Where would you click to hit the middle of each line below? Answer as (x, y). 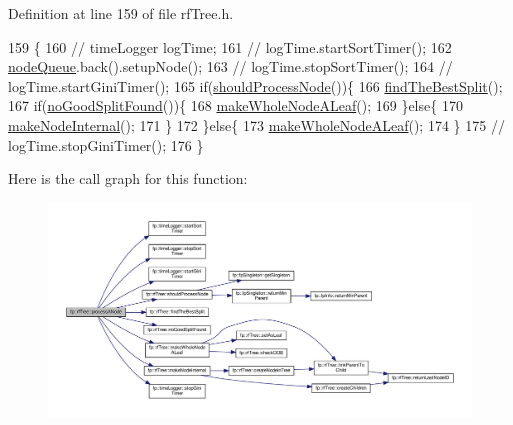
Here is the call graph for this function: (128, 178)
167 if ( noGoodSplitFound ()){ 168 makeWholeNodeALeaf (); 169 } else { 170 (235, 105)
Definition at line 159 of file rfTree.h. (121, 13)
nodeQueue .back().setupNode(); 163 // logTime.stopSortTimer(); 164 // (230, 66)
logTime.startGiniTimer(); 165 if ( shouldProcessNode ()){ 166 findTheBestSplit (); (255, 85)
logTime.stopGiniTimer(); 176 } (106, 144)
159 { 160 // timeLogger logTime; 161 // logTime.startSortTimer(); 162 (230, 46)
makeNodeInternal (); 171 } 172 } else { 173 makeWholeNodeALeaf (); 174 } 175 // (256, 124)
